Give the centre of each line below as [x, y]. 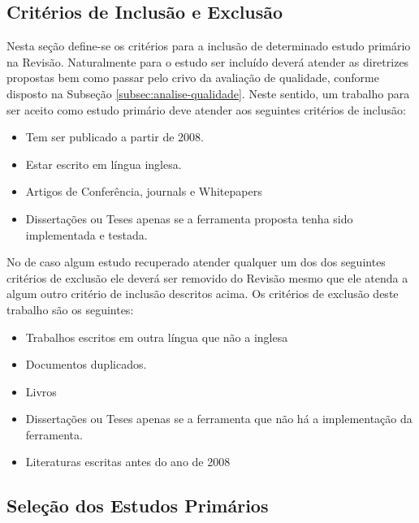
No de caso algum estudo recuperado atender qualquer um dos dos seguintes [196, 262]
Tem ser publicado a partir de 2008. [114, 137]
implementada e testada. [86, 234]
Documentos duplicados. [86, 364]
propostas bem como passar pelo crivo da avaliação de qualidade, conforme [193, 78]
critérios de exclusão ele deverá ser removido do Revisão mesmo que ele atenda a [207, 277]
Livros [41, 391]
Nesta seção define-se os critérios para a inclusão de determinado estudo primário [209, 46]
